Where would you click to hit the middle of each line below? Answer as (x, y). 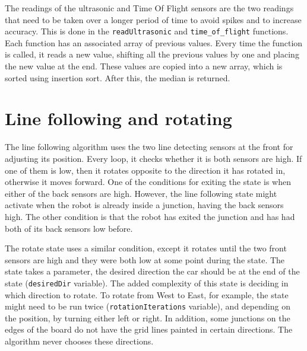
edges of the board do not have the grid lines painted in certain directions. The (149, 329)
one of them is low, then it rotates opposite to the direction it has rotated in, (145, 170)
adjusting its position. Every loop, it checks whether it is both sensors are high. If (153, 158)
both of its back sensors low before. (69, 228)
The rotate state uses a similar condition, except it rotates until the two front (146, 248)
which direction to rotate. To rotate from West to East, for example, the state (147, 294)
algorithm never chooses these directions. (79, 341)
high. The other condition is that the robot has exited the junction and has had (150, 216)
